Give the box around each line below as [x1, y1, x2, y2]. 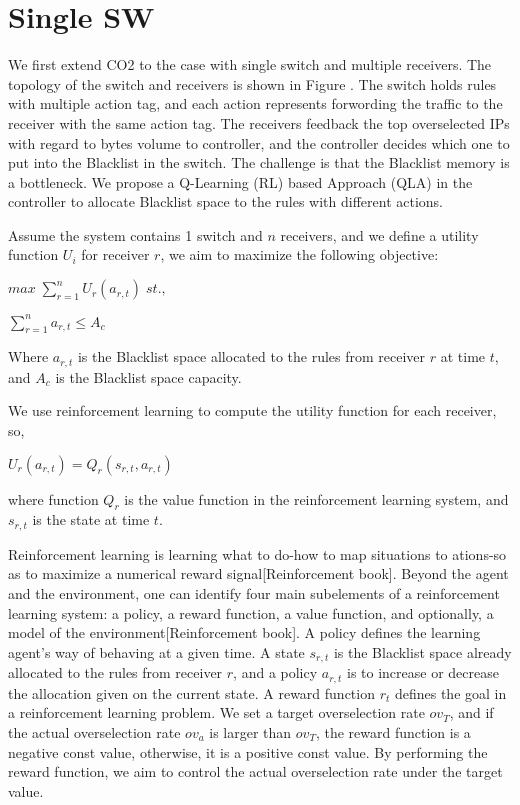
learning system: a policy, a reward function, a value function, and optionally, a [8, 602, 494, 623]
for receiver [81, 244, 150, 265]
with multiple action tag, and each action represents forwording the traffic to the [8, 93, 503, 114]
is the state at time [32, 509, 150, 530]
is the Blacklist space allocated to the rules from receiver [77, 346, 426, 367]
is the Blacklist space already [333, 641, 512, 662]
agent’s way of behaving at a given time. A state [8, 641, 305, 662]
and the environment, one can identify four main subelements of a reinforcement [8, 583, 500, 604]
